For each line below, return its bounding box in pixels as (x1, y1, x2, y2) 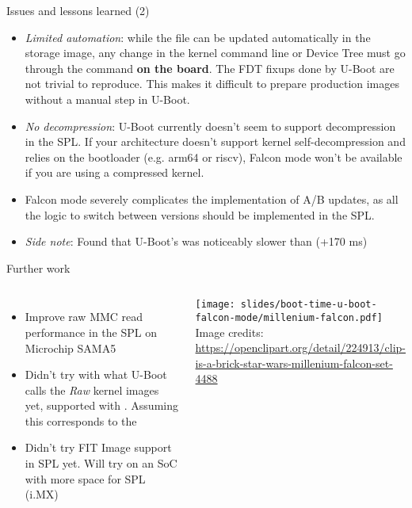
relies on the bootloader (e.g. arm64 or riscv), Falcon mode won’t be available (25, 148, 402, 165)
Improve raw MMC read (25, 308, 143, 325)
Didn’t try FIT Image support (25, 439, 172, 456)
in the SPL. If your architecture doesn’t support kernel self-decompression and (25, 133, 406, 150)
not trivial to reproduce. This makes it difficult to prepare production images (25, 75, 400, 92)
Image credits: (195, 323, 264, 340)
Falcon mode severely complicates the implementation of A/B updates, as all (25, 190, 399, 207)
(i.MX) (25, 486, 59, 502)
